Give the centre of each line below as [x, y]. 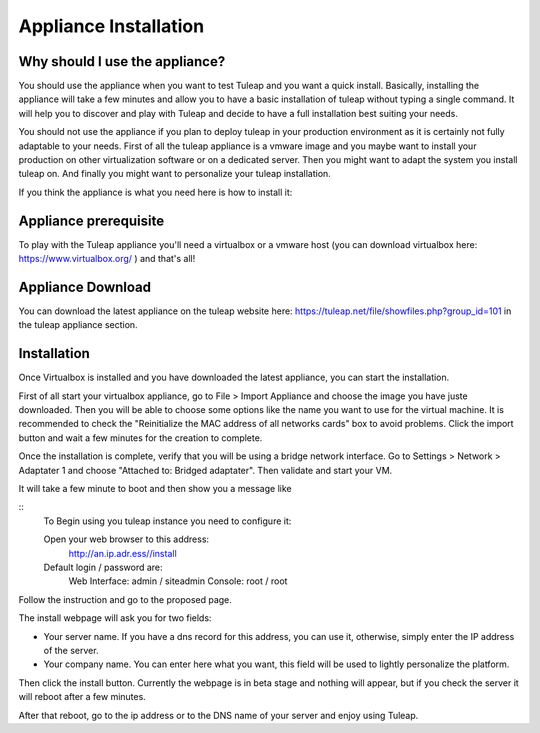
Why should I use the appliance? [122, 61]
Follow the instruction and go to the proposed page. [125, 599]
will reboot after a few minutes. [82, 697]
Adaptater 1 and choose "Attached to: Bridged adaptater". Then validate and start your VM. [205, 470]
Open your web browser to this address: [126, 539]
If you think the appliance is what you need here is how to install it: [155, 192]
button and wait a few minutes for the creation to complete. [140, 437]
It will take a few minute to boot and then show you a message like [155, 489]
